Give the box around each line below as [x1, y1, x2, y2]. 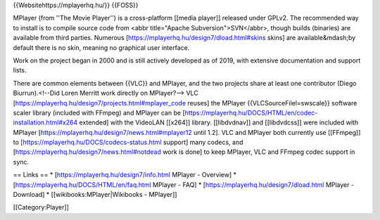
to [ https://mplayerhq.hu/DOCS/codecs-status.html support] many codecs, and [13, 138, 243, 147]
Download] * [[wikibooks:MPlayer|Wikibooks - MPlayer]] [13, 190, 177, 199]
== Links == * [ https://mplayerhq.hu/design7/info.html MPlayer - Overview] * [13, 171, 237, 179]
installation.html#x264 [13, 118, 78, 127]
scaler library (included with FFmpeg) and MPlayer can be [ [13, 108, 186, 117]
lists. [13, 66, 27, 75]
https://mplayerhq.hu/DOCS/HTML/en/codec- [184, 108, 318, 117]
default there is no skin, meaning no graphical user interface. [13, 43, 190, 52]
